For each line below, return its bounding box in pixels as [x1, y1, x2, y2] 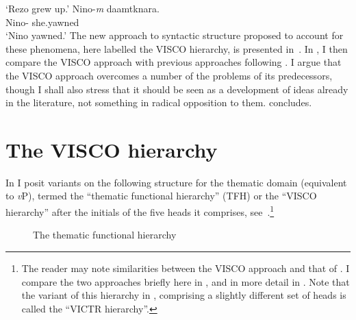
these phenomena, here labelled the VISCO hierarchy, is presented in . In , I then [5, 41, 348, 56]
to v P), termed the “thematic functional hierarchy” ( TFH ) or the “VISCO [5, 188, 317, 203]
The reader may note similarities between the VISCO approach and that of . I [21, 260, 350, 275]
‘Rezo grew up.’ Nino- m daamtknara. [5, 1, 160, 15]
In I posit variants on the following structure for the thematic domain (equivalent [5, 175, 347, 189]
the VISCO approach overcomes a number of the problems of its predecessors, [5, 68, 333, 82]
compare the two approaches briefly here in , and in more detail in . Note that [21, 274, 350, 288]
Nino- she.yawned [5, 14, 79, 29]
